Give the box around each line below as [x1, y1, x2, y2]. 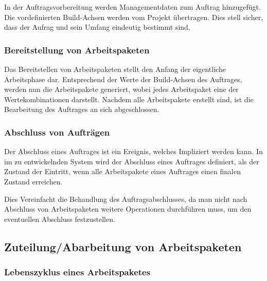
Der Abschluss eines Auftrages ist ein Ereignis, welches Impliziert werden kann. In [4, 146, 263, 157]
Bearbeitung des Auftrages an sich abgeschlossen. [4, 104, 159, 115]
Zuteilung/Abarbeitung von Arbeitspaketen [4, 238, 242, 254]
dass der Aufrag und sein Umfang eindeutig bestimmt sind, [4, 22, 190, 32]
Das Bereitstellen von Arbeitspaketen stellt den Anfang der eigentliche [4, 64, 226, 74]
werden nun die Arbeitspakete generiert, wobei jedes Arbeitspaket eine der [4, 84, 239, 95]
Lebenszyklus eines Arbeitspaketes [4, 266, 151, 278]
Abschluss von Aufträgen [4, 125, 110, 138]
